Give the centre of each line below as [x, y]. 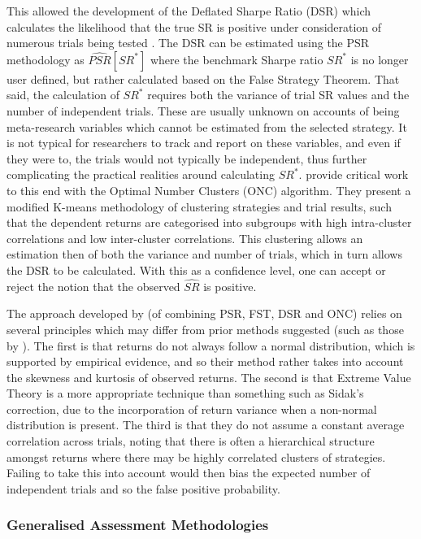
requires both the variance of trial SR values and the [278, 95]
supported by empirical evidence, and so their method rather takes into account [205, 361]
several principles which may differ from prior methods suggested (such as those [205, 329]
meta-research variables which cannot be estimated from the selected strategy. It [207, 126]
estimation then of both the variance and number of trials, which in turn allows [204, 254]
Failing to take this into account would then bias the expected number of [189, 473]
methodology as [46, 59]
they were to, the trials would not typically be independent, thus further [187, 158]
